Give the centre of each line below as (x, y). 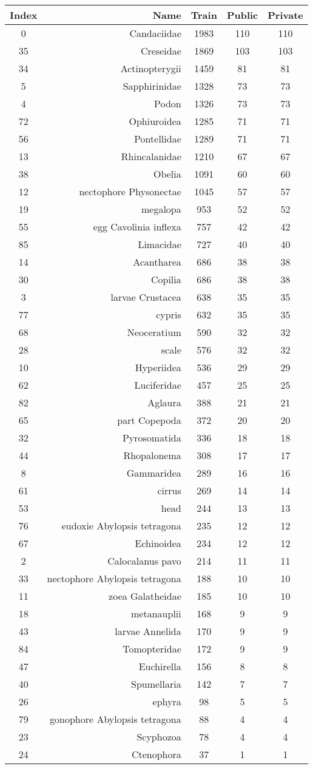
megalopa (161, 209)
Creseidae (161, 51)
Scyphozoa (159, 737)
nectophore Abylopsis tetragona (114, 578)
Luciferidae (158, 385)
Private (285, 15)
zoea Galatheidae (145, 596)
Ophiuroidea (155, 121)
